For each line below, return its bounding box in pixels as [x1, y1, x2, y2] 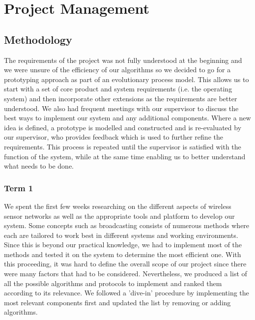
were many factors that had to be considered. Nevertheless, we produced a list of [4, 268, 247, 279]
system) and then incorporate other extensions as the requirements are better [4, 93, 237, 103]
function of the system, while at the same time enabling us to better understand [4, 151, 246, 161]
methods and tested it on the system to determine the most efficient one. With [4, 249, 241, 259]
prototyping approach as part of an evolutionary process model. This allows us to [4, 74, 249, 84]
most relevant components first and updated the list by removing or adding [4, 297, 231, 307]
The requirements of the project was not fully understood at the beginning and [4, 55, 242, 65]
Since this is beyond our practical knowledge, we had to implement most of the [4, 239, 242, 250]
